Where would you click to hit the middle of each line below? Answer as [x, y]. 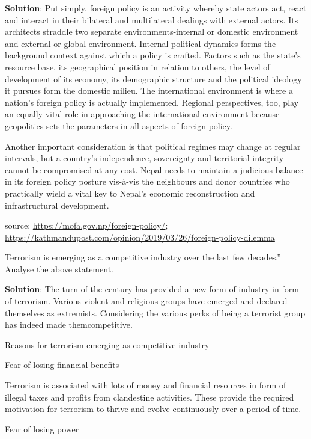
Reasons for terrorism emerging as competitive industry [107, 344]
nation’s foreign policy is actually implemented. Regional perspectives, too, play [152, 102]
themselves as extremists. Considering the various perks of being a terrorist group [155, 312]
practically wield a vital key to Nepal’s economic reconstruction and [130, 193]
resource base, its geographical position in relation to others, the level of [137, 66]
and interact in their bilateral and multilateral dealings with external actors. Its [152, 20]
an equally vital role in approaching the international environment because [142, 114]
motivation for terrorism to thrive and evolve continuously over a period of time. [153, 409]
